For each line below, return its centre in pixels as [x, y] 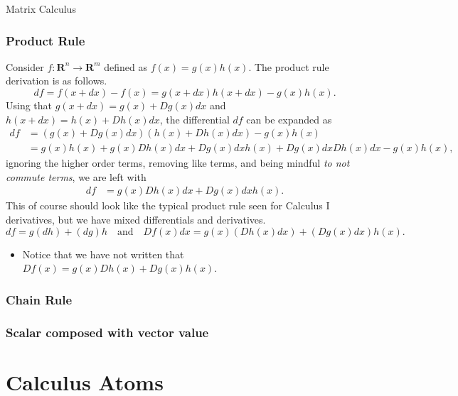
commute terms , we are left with [76, 176]
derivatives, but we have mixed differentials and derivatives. [136, 220]
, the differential [195, 119]
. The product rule [289, 66]
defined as [126, 66]
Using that [29, 105]
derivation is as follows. [57, 81]
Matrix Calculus [41, 9]
